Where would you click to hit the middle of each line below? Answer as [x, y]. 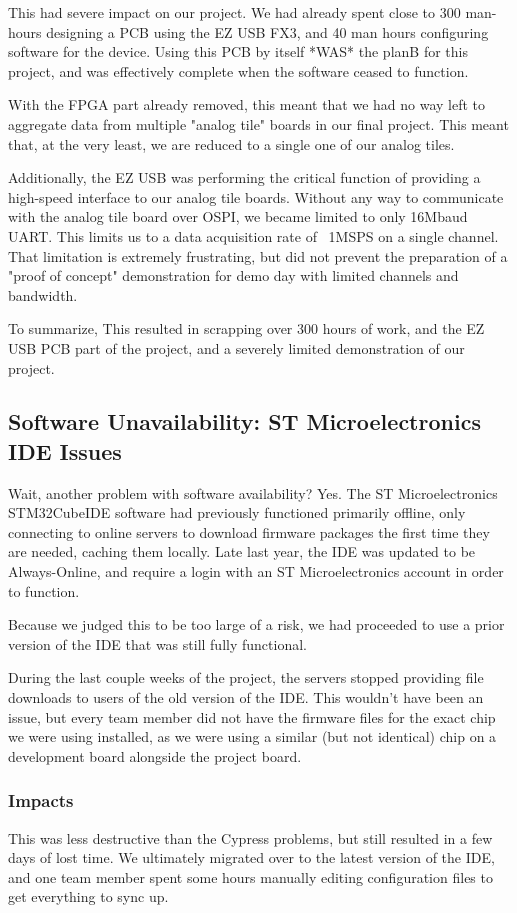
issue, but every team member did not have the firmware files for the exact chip [252, 716]
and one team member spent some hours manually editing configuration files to [250, 876]
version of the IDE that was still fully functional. [157, 643]
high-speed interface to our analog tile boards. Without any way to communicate [256, 196]
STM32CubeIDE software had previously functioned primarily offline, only [237, 512]
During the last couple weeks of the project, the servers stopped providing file [246, 677]
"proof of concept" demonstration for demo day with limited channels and [233, 275]
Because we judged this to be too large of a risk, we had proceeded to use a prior [256, 624]
